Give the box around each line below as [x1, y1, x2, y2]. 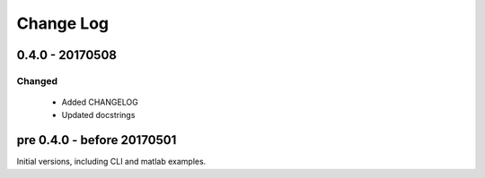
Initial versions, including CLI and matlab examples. [16, 157, 207, 167]
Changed [16, 74, 58, 87]
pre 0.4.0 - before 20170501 [16, 132, 177, 148]
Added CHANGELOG [61, 97, 138, 107]
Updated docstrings [61, 109, 136, 120]
